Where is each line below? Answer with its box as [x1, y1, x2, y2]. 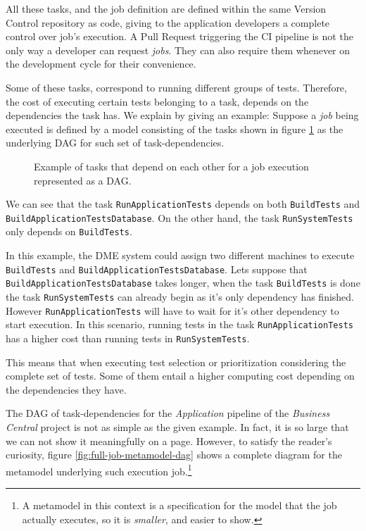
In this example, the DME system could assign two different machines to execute [6, 248, 355, 263]
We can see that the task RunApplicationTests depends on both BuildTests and [6, 196, 360, 211]
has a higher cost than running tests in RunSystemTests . [6, 330, 250, 345]
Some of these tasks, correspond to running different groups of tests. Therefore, [6, 80, 347, 94]
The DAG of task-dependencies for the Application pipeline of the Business [6, 406, 330, 420]
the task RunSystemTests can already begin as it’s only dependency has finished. [6, 289, 355, 304]
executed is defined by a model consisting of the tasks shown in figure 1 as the [6, 121, 343, 136]
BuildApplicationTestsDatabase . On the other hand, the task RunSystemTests [6, 210, 353, 225]
